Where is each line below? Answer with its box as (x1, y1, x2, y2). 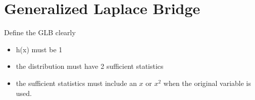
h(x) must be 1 (16, 44, 63, 54)
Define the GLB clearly (4, 27, 76, 38)
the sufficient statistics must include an (16, 77, 137, 88)
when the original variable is (163, 77, 251, 88)
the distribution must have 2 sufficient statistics (16, 61, 164, 71)
